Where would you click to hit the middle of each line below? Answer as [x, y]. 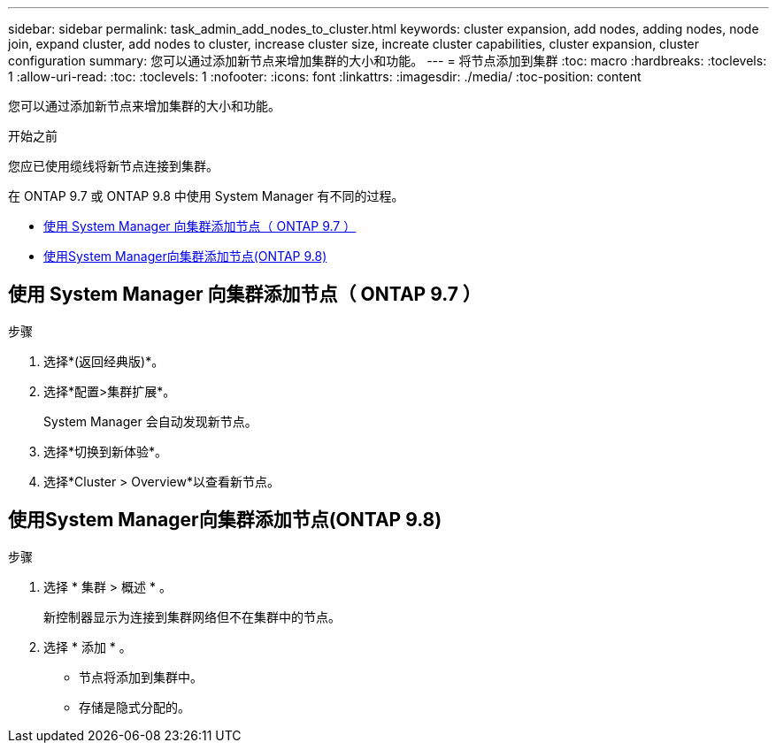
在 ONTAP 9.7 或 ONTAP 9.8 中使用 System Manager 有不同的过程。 [206, 196]
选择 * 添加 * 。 [88, 647]
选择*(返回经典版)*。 [104, 361]
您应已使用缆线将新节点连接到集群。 [113, 166]
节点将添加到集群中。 [141, 677]
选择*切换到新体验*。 [106, 451]
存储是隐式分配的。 [134, 707]
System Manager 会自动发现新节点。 [150, 421]
